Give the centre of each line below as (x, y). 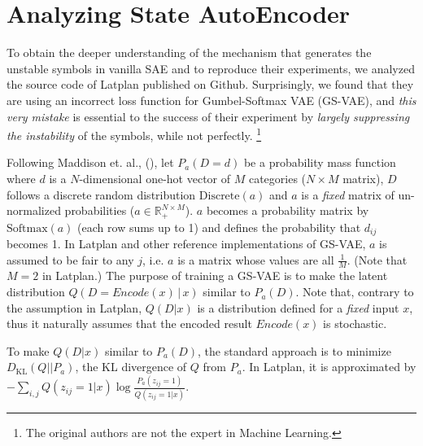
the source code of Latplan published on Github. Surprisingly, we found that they (210, 84)
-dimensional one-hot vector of (155, 178)
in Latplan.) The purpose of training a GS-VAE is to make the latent (215, 275)
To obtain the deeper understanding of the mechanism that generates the (189, 52)
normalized (34, 210)
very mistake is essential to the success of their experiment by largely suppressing (208, 116)
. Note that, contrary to (355, 292)
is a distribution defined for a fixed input (298, 307)
